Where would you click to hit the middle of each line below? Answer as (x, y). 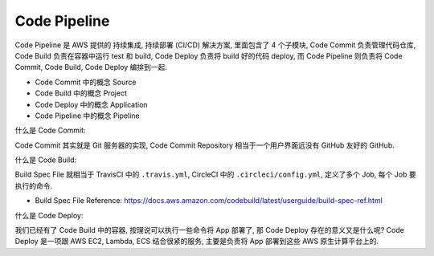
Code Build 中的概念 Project (81, 93)
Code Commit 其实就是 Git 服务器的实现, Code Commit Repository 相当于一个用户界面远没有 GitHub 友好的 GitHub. (205, 145)
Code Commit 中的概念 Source (86, 82)
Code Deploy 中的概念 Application (91, 104)
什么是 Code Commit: (50, 130)
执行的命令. (34, 185)
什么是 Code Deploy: (49, 215)
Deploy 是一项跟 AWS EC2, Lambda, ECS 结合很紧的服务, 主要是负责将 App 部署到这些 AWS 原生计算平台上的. (197, 242)
